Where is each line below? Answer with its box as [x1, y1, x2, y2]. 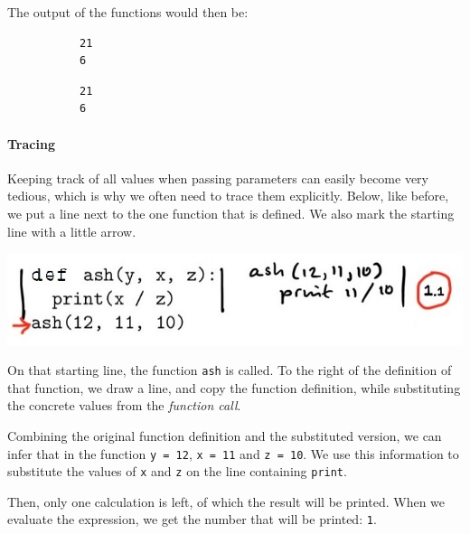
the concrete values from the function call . [7, 396, 241, 415]
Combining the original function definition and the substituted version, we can [7, 426, 442, 445]
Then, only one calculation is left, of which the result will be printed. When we [7, 492, 446, 511]
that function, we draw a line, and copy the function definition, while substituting [7, 378, 461, 397]
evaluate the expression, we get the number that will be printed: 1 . [7, 510, 377, 529]
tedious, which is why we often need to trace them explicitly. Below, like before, [7, 186, 449, 205]
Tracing [7, 134, 55, 153]
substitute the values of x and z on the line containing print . [7, 462, 347, 481]
